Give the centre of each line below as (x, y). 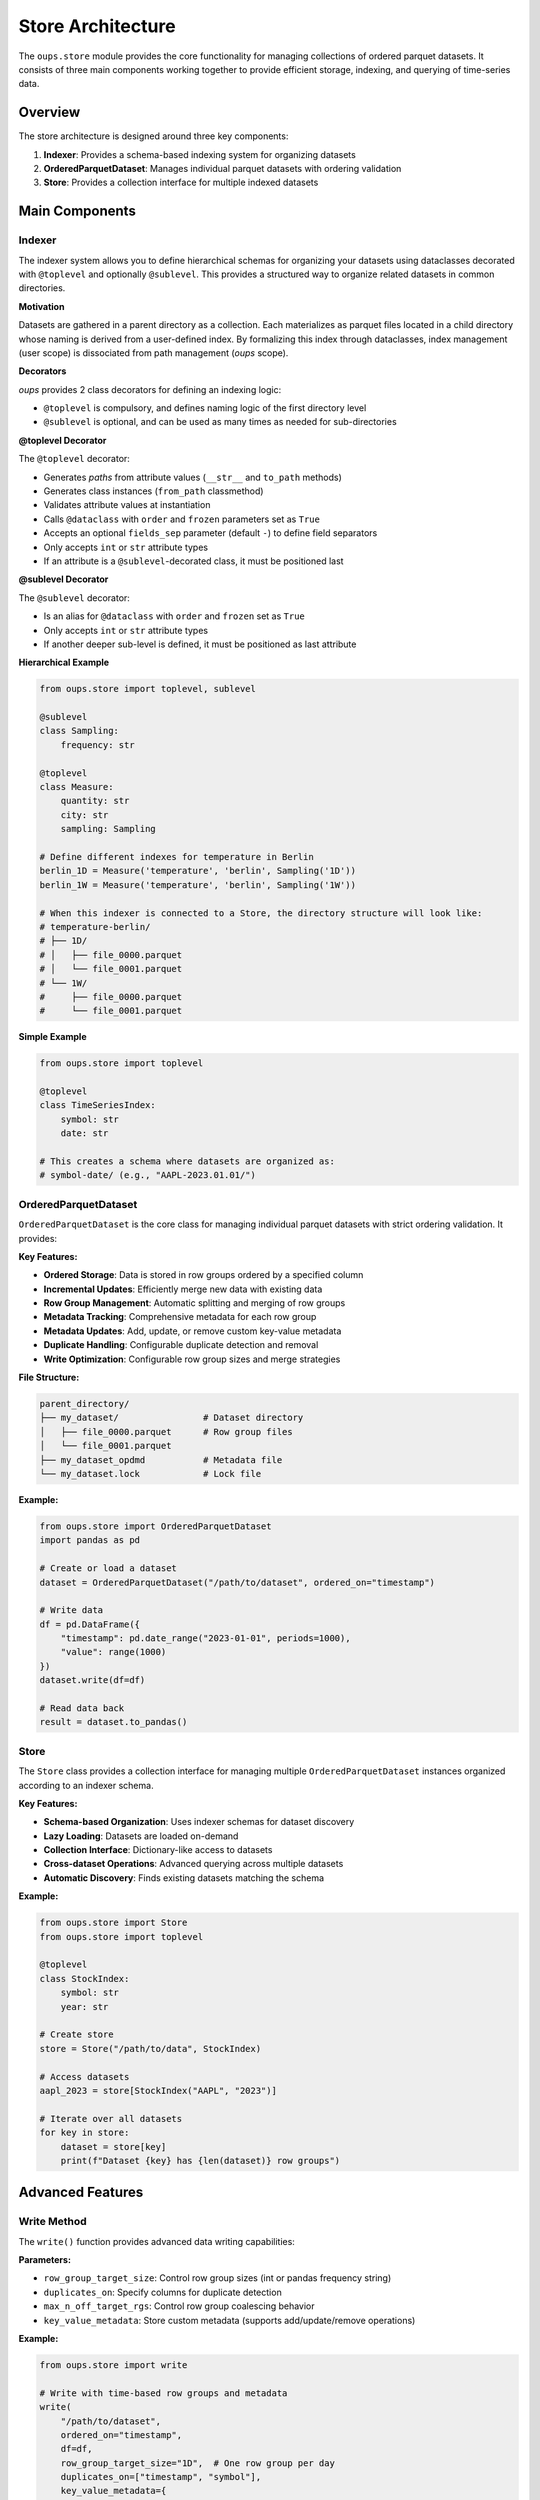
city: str (84, 814)
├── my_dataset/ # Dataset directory (171, 1418)
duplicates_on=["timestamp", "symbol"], (161, 2477)
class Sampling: (79, 731)
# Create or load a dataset (108, 1568)
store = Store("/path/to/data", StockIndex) (150, 2048)
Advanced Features (81, 2192)
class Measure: (76, 787)
